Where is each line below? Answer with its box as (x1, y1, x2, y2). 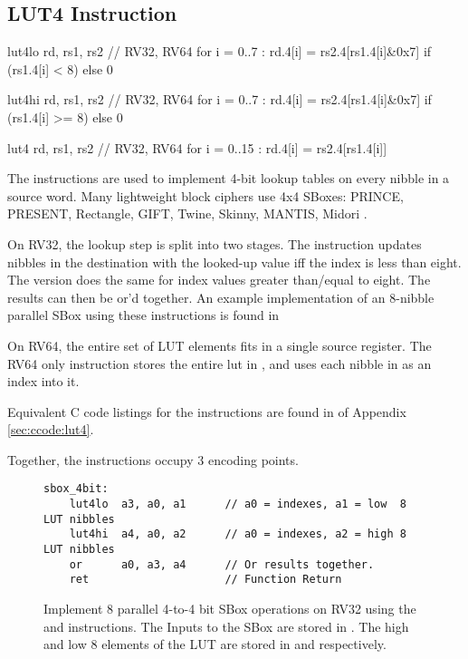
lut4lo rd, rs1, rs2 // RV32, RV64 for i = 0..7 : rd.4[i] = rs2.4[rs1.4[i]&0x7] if (7, 42, 432, 61)
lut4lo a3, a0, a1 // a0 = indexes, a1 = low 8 (69, 498, 406, 511)
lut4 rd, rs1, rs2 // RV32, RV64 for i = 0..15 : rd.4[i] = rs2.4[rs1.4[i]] (7, 138, 387, 157)
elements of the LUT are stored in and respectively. (101, 635, 387, 654)
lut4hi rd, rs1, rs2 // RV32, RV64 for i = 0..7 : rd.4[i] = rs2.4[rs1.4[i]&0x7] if (7, 90, 432, 109)
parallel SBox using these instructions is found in (7, 305, 280, 325)
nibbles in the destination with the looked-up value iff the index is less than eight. (7, 252, 462, 271)
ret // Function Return (69, 573, 342, 586)
